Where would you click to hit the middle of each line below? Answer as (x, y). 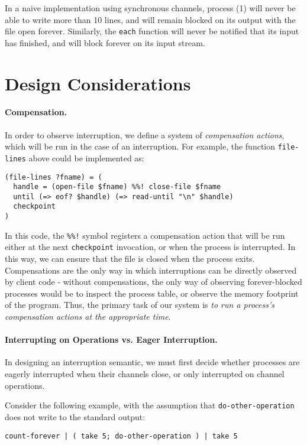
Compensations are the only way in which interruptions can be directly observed (151, 270)
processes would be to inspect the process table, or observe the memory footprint (152, 293)
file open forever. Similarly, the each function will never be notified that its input (152, 31)
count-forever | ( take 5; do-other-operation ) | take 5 (121, 436)
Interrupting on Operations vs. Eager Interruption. (111, 340)
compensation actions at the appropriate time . (88, 316)
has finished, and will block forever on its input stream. (105, 42)
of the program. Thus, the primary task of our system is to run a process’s (140, 305)
